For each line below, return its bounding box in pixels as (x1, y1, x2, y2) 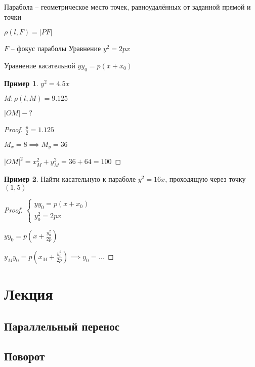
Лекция (4, 283, 53, 304)
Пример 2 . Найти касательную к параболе (4, 174, 136, 184)
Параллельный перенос (4, 318, 119, 334)
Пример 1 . (4, 77, 38, 88)
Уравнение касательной (4, 60, 75, 70)
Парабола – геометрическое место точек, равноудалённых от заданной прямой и (4, 2, 251, 12)
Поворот (4, 348, 45, 363)
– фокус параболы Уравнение (11, 43, 101, 54)
